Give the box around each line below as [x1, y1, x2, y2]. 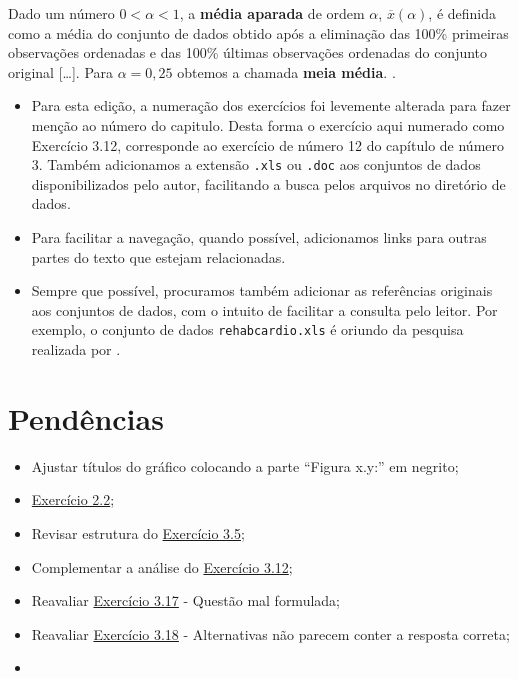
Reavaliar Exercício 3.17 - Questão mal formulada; [31, 590, 340, 611]
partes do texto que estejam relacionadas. [31, 246, 286, 267]
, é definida [428, 3, 497, 23]
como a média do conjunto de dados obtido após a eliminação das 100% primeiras [8, 22, 509, 43]
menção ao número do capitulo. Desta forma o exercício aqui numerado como [31, 114, 505, 135]
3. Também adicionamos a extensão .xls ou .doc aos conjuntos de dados [31, 154, 481, 175]
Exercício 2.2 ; [31, 489, 115, 510]
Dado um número [8, 3, 115, 23]
